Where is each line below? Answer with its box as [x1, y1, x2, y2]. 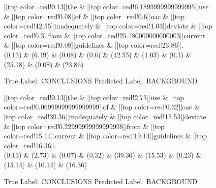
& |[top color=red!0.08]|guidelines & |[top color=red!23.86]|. [4, 40, 184, 50]
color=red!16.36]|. [4, 140, 57, 150]
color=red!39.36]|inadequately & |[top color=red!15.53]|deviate [18, 111, 206, 121]
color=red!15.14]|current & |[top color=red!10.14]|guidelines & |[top [4, 131, 207, 141]
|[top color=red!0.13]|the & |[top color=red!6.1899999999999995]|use [4, 1, 209, 11]
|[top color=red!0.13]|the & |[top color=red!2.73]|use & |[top [4, 92, 184, 102]
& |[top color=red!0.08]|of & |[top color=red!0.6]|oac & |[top [4, 11, 185, 21]
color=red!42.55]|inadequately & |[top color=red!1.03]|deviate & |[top [4, 21, 212, 31]
